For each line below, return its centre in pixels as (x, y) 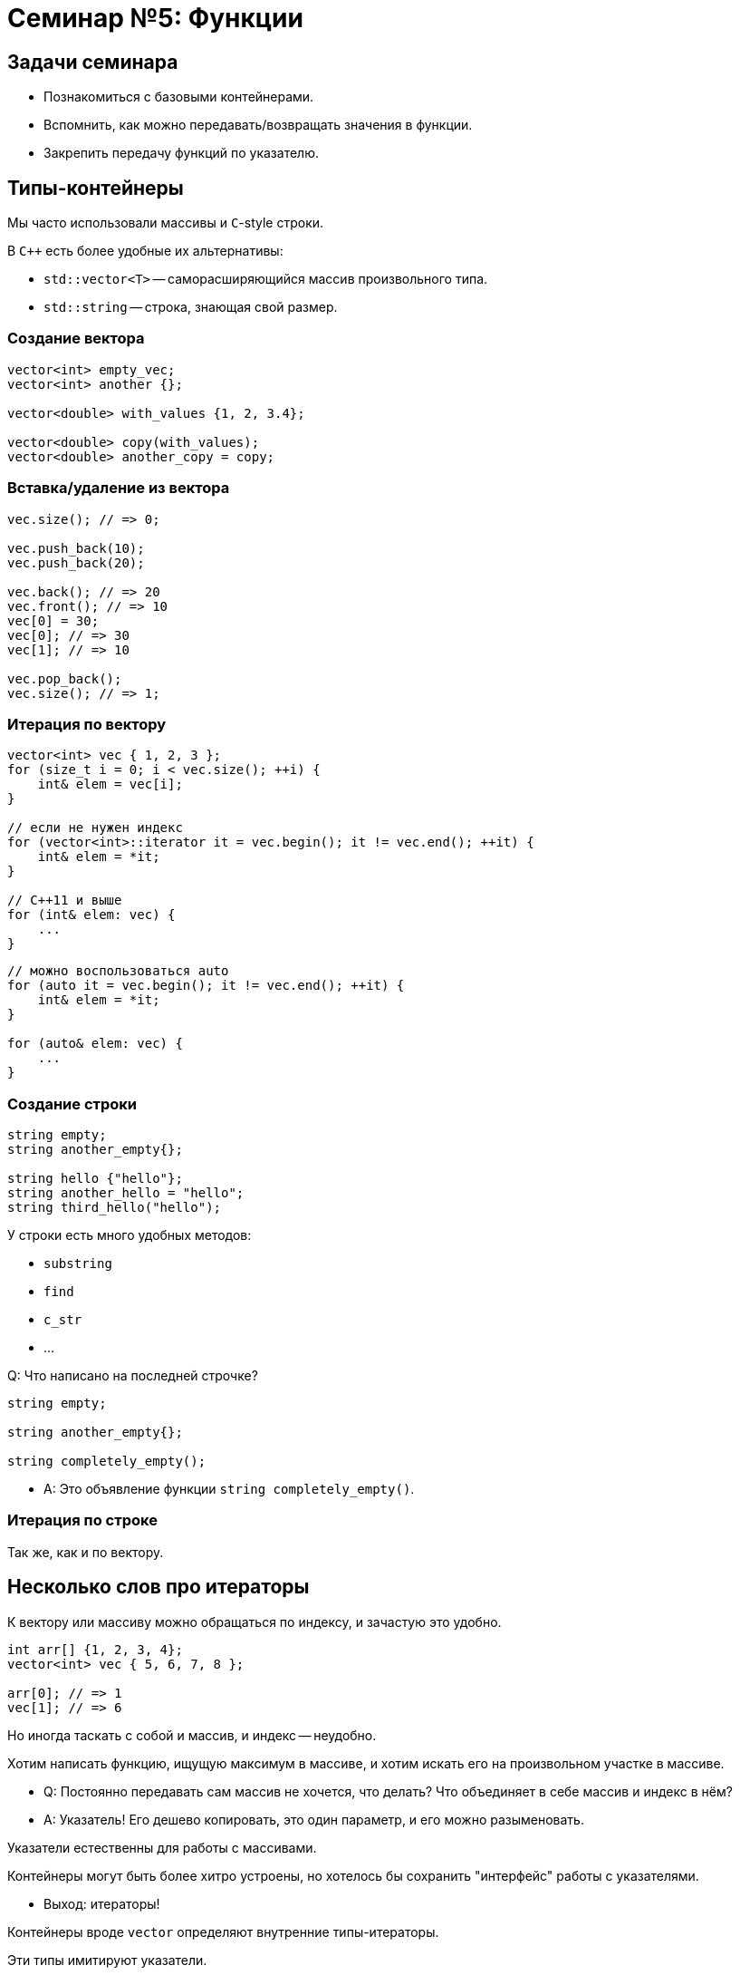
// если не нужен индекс (95, 828)
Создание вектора (76, 339)
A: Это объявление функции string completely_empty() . (229, 1489)
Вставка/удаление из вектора (119, 488)
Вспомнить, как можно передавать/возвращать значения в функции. (258, 125)
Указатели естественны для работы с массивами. (162, 1847)
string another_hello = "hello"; (126, 1193)
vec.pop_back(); (65, 678)
